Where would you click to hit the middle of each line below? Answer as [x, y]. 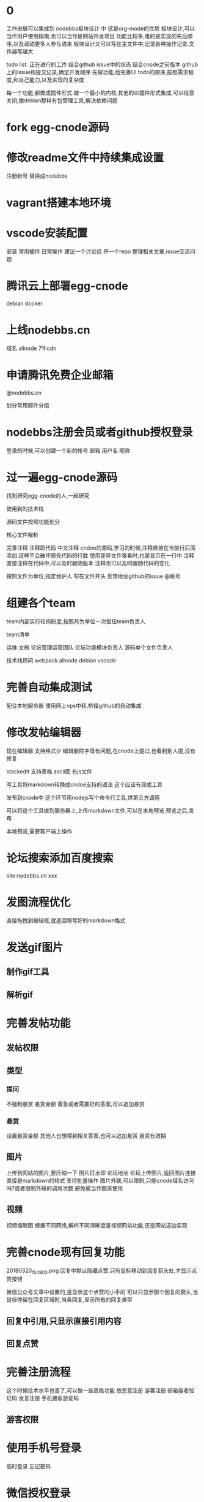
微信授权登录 [39, 1493]
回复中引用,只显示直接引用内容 [64, 1321]
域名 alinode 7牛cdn [31, 348]
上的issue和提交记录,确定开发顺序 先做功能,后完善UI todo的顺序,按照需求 [97, 72]
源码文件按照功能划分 [33, 522]
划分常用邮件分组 [28, 405]
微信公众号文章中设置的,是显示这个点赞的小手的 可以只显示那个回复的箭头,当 [102, 1292]
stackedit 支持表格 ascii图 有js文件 [49, 771]
